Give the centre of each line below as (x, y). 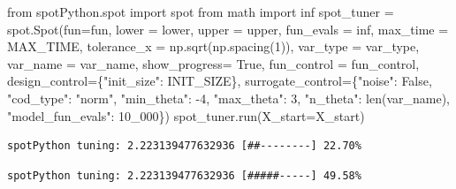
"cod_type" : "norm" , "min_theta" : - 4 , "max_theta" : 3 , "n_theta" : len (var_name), (228, 98)
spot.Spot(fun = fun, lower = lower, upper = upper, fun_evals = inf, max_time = (228, 29)
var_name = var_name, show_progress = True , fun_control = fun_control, (213, 63)
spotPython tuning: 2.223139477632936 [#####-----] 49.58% (184, 175)
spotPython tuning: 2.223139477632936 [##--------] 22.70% (184, 146)
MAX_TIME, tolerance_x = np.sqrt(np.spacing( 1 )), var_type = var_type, (213, 46)
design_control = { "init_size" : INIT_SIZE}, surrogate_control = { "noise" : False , (220, 81)
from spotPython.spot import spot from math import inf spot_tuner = (201, 11)
